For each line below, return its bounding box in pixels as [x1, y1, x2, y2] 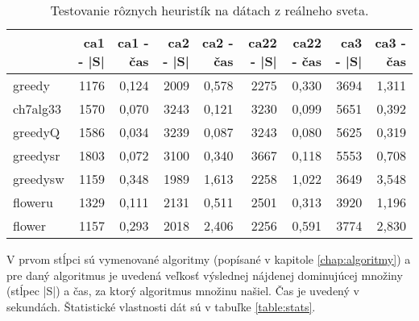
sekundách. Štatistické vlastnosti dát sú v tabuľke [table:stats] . [6, 298, 316, 315]
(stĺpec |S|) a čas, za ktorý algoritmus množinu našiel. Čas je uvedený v [6, 282, 359, 299]
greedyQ [13, 123, 60, 141]
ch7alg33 [13, 99, 62, 118]
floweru [13, 193, 53, 211]
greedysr [13, 146, 60, 165]
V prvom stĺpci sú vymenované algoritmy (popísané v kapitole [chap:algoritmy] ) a [6, 251, 411, 267]
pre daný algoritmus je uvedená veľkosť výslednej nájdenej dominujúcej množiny [6, 266, 403, 283]
